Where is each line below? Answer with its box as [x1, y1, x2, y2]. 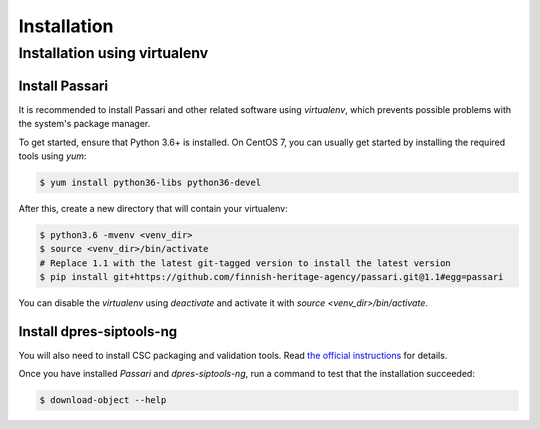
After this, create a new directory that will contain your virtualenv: [18, 202, 289, 214]
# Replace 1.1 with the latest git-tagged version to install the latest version [39, 257, 452, 269]
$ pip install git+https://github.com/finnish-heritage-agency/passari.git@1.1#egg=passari [39, 271, 504, 283]
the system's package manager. [18, 118, 151, 130]
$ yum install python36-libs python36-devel [39, 176, 262, 188]
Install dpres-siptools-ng [18, 323, 178, 340]
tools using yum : [18, 150, 87, 162]
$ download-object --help [39, 395, 167, 406]
